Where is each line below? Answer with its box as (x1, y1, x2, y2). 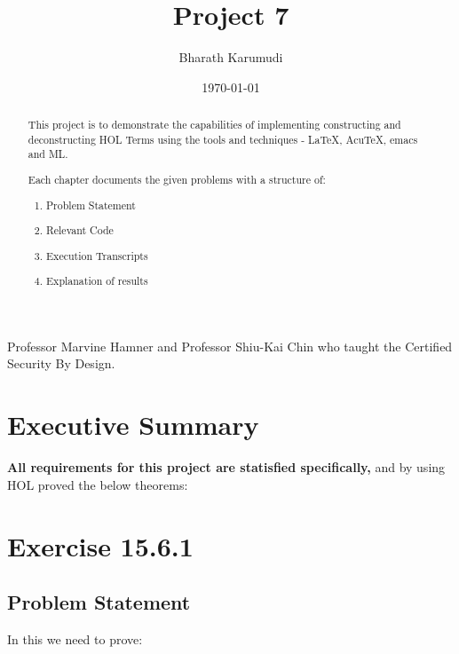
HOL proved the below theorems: (7, 475, 188, 493)
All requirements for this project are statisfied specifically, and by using (7, 458, 446, 477)
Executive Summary (7, 406, 259, 443)
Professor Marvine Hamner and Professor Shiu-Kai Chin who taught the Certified (7, 336, 453, 355)
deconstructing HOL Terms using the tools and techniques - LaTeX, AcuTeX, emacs (28, 131, 418, 146)
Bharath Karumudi (178, 48, 283, 67)
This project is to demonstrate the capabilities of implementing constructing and (28, 117, 401, 132)
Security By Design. (7, 354, 115, 373)
